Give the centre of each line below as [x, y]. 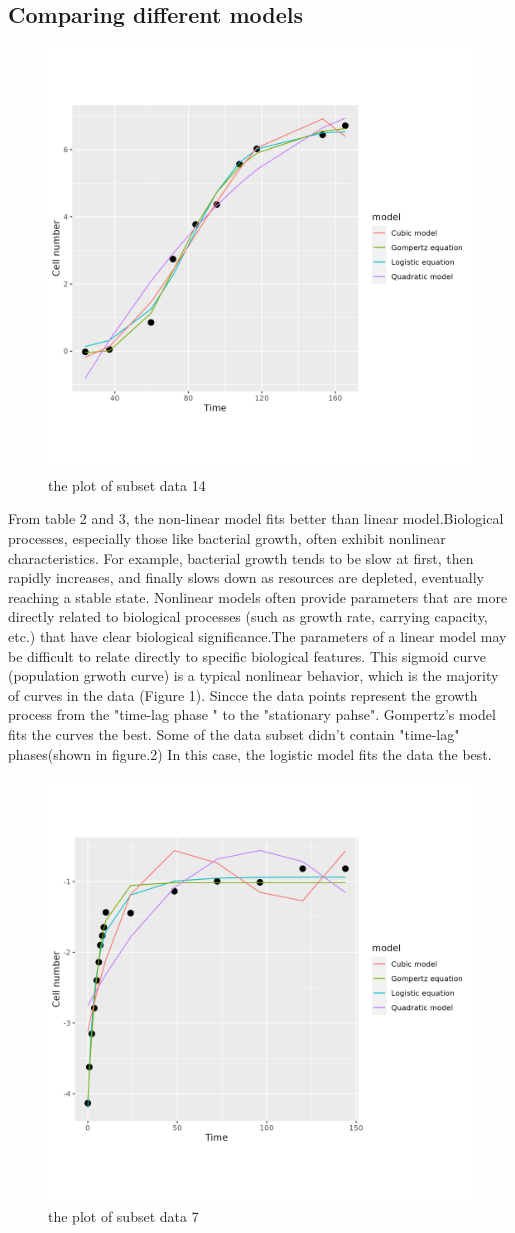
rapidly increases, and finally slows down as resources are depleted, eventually [246, 577]
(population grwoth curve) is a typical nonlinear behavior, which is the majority [253, 675]
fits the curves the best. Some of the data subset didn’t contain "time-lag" [234, 733]
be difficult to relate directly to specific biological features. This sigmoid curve [247, 655]
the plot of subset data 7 [123, 1215]
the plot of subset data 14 [127, 484]
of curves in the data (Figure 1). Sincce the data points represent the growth [243, 694]
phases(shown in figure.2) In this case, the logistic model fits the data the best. [250, 753]
